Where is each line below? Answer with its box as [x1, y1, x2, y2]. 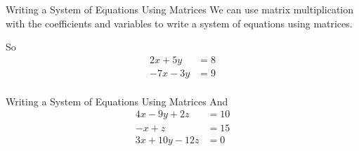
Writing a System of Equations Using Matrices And [6, 93, 228, 108]
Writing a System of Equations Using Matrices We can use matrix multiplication [6, 2, 353, 16]
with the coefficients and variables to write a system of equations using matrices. [6, 15, 353, 30]
